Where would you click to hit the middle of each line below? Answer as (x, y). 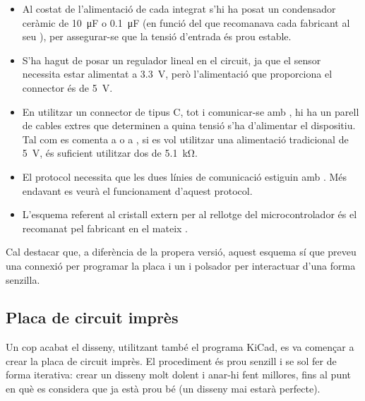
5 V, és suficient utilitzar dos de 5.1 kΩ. (110, 153)
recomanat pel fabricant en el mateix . (105, 228)
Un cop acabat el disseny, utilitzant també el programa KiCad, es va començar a (180, 347)
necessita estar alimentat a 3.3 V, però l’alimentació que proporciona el (177, 74)
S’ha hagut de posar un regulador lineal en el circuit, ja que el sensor (172, 60)
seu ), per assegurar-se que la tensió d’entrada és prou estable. (157, 36)
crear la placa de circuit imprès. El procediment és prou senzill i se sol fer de (171, 360)
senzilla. (23, 279)
